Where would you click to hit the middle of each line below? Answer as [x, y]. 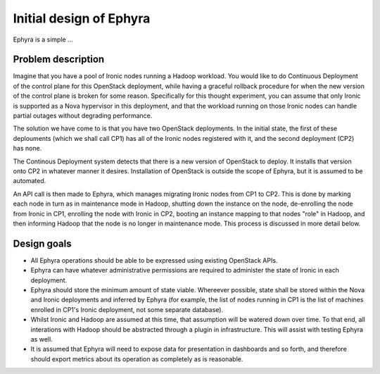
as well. [42, 339]
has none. [27, 149]
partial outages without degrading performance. [83, 116]
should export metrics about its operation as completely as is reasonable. [137, 359]
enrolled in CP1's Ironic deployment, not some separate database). [127, 309]
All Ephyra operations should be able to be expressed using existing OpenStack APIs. [154, 260]
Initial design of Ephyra [82, 18]
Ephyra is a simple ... [43, 39]
